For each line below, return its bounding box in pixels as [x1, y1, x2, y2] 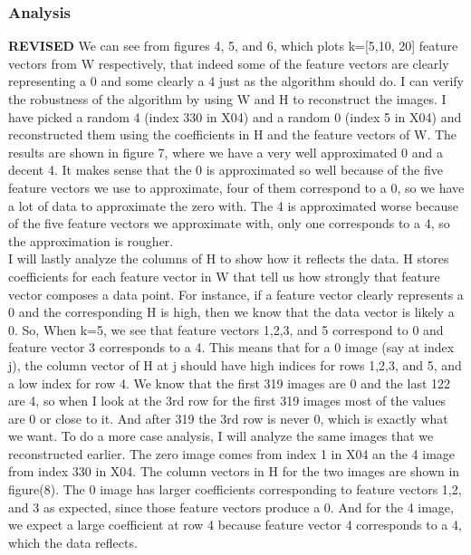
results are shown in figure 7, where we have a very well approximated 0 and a [8, 142, 443, 161]
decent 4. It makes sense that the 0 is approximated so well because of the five [8, 160, 443, 179]
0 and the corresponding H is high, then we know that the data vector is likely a [8, 302, 455, 321]
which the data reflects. [8, 532, 138, 551]
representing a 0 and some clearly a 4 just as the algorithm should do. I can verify [8, 72, 465, 91]
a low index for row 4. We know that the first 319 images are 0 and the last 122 [8, 373, 451, 392]
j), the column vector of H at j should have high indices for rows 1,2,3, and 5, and [8, 355, 462, 374]
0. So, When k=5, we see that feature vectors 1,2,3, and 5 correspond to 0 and [8, 320, 444, 339]
